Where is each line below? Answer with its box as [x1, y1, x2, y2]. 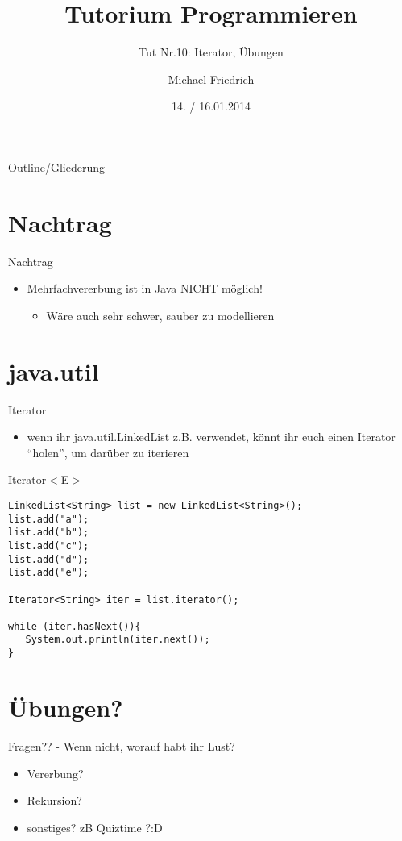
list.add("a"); [8, 513, 89, 525]
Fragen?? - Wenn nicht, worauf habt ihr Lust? [8, 737, 235, 754]
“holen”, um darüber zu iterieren [27, 443, 189, 460]
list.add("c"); [8, 539, 89, 552]
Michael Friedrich [168, 70, 255, 87]
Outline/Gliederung [8, 158, 105, 175]
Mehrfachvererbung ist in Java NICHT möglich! [27, 280, 263, 297]
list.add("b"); [8, 527, 89, 539]
